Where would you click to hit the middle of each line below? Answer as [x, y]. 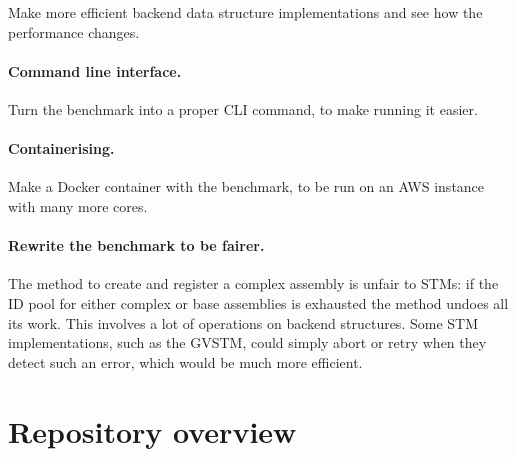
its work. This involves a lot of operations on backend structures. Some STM [243, 322]
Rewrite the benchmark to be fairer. [136, 245]
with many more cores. [78, 205]
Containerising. [61, 148]
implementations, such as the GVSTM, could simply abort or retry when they [247, 342]
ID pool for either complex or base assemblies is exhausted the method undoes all [258, 302]
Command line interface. [95, 70]
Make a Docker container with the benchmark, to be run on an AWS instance [246, 186]
